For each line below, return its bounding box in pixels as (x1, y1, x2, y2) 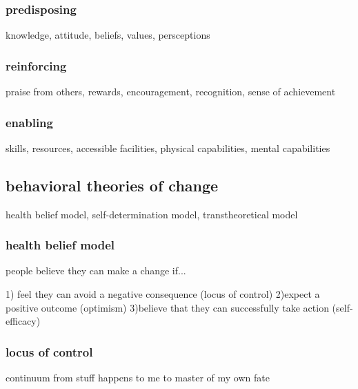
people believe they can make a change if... (6, 263, 186, 278)
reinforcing (6, 57, 67, 74)
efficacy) (6, 314, 41, 328)
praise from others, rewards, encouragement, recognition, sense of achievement (6, 84, 336, 99)
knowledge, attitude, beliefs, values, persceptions (6, 28, 210, 42)
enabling (6, 113, 53, 131)
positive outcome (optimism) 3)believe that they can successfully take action (6, 300, 329, 314)
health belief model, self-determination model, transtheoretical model (6, 207, 298, 221)
